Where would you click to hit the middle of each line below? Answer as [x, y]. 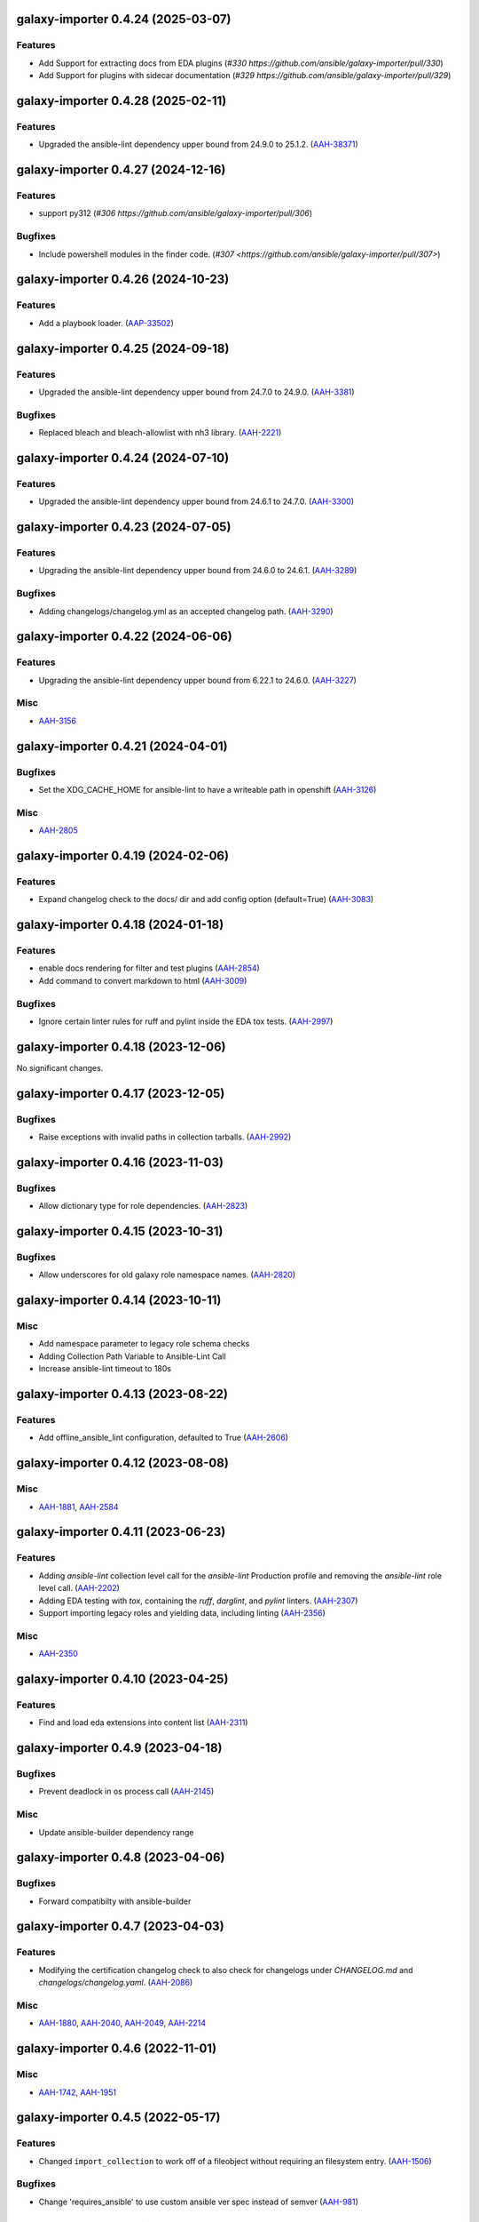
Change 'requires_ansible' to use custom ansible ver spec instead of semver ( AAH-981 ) [199, 2202]
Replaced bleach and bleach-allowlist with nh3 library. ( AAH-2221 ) [160, 433]
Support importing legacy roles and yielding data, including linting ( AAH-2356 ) [182, 1612]
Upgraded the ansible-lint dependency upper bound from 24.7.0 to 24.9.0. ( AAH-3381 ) [196, 392]
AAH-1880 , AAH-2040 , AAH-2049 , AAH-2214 [122, 2023]
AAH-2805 [59, 830]
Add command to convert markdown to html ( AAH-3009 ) [143, 980]
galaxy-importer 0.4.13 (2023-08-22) [122, 1394]
